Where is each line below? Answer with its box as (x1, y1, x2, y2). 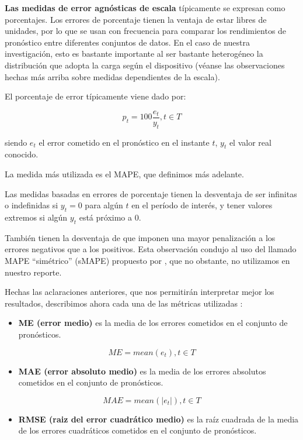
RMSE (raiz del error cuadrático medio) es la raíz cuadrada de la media (18, 412, 299, 425)
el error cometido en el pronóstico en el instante (39, 136, 210, 148)
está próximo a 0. (79, 211, 141, 223)
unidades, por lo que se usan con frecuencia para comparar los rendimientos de (5, 25, 287, 37)
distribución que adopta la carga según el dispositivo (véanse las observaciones (5, 59, 285, 71)
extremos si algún (5, 211, 68, 223)
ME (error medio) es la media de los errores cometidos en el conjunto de (18, 317, 288, 329)
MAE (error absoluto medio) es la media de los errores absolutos (18, 365, 266, 377)
